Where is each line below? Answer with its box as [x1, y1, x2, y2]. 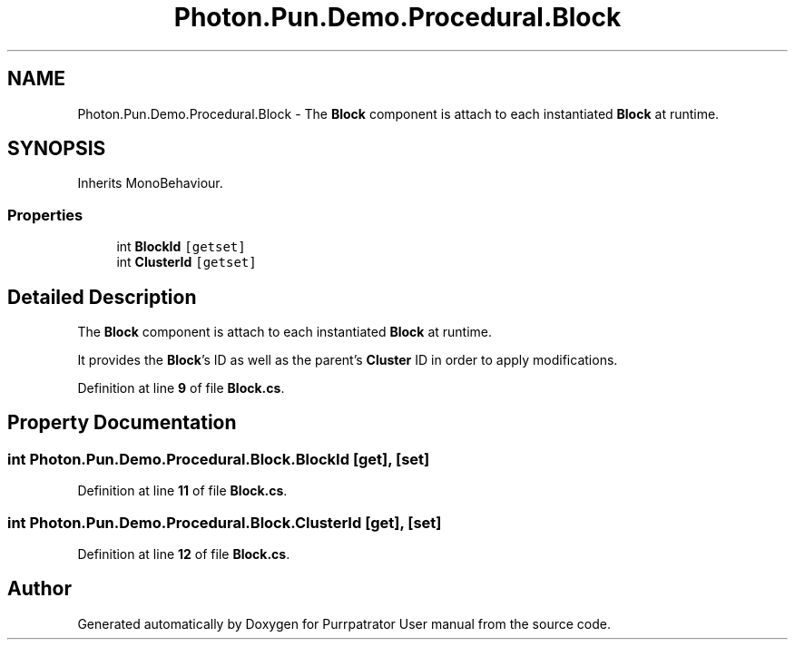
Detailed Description [7, 285, 197, 309]
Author [7, 577, 72, 601]
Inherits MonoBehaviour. [77, 175, 223, 191]
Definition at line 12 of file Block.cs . [77, 546, 290, 562]
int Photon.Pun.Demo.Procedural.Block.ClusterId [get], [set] [7, 513, 442, 532]
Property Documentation [7, 411, 237, 435]
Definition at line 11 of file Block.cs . [77, 483, 288, 499]
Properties [7, 205, 83, 224]
